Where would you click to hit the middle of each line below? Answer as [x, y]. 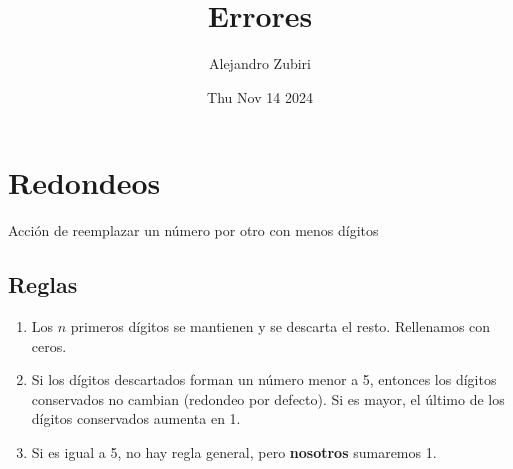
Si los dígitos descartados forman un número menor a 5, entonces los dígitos [264, 379]
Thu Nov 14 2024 [260, 96]
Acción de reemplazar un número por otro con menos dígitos [193, 230]
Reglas [43, 284]
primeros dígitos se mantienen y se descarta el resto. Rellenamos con [280, 326]
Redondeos [84, 182]
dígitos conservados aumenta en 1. [136, 418]
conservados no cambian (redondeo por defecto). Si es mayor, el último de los [268, 398]
